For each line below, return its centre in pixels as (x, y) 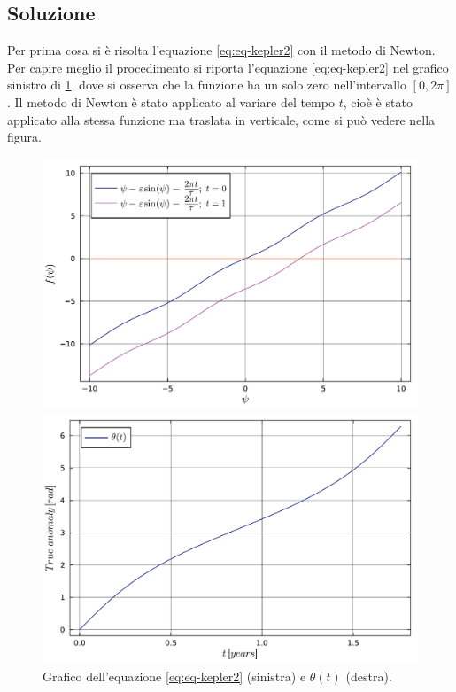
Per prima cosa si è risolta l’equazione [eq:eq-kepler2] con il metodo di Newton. (221, 50)
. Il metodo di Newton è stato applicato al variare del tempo (171, 101)
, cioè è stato (378, 101)
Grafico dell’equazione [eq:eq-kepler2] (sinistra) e (174, 676)
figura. (24, 137)
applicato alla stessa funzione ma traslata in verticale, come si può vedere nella (221, 119)
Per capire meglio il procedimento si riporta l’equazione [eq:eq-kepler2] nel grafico (228, 67)
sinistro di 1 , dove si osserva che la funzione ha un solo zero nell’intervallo (207, 85)
